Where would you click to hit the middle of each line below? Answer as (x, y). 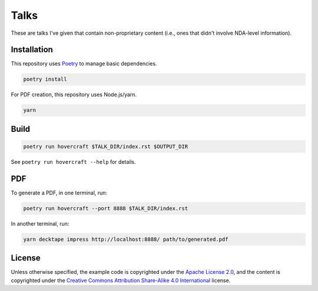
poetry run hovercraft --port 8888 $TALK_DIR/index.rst (106, 208)
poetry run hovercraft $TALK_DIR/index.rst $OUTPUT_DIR (106, 146)
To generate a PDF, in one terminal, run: (59, 193)
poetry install (45, 79)
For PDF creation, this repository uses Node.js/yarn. (74, 95)
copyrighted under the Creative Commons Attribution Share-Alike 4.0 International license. (121, 280)
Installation (32, 50)
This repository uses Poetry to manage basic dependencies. (84, 64)
